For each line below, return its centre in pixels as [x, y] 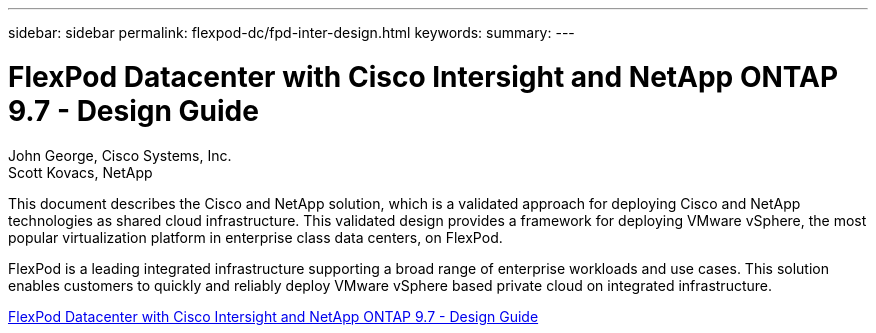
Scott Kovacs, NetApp [80, 172]
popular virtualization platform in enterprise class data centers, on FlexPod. [255, 237]
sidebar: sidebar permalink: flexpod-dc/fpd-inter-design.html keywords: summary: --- [291, 32]
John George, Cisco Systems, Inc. [120, 155]
